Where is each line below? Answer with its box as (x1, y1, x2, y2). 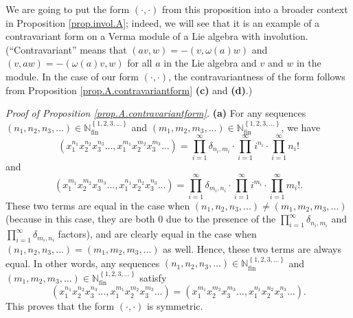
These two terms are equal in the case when (5, 198, 190, 212)
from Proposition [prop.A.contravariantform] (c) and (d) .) (5, 82, 253, 97)
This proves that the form (5, 299, 115, 313)
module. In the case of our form (5, 69, 139, 83)
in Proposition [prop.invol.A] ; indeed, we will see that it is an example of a (5, 15, 320, 30)
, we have (281, 120, 321, 134)
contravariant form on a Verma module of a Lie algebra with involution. (5, 29, 308, 43)
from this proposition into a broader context (161, 2, 348, 16)
